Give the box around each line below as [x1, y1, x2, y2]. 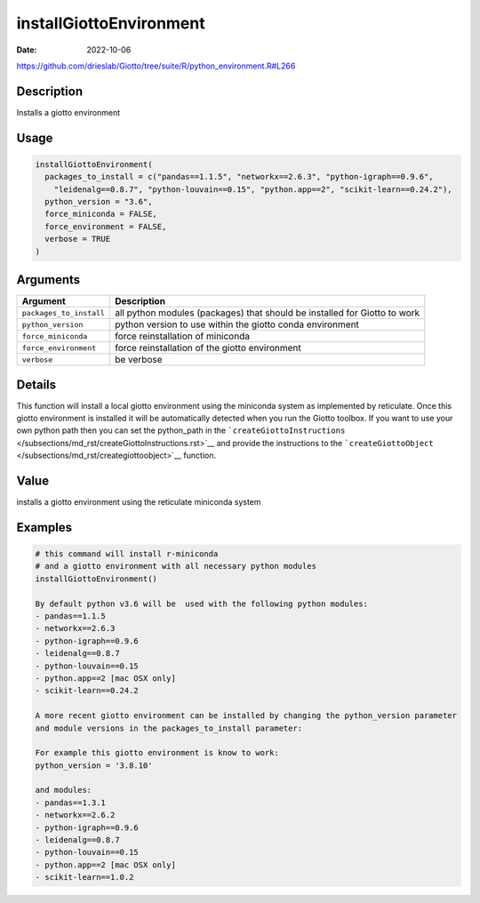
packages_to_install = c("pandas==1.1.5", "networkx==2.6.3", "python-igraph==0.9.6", [44, 172, 435, 182]
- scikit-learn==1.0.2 [35, 872, 134, 883]
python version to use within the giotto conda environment [114, 318, 360, 331]
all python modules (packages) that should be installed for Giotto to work [114, 307, 420, 319]
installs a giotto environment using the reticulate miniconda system [16, 497, 261, 507]
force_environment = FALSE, [44, 221, 167, 231]
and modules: [35, 785, 92, 795]
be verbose [114, 354, 163, 366]
